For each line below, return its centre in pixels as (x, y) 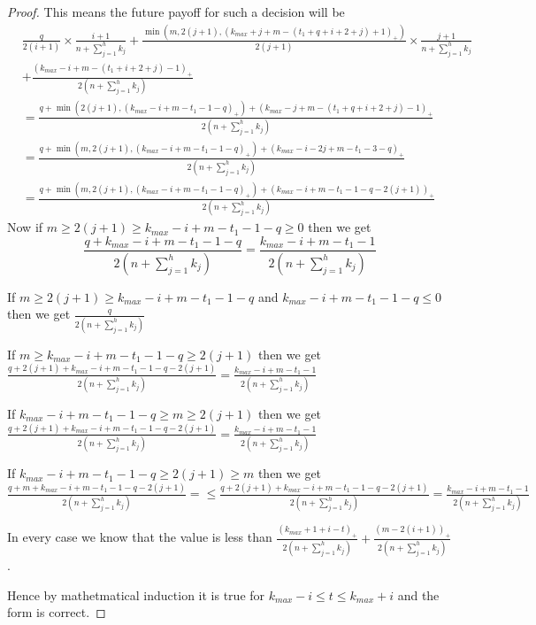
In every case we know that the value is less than (140, 537)
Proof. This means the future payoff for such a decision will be (176, 12)
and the (418, 594)
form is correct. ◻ (57, 612)
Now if (25, 227)
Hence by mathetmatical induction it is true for (136, 594)
